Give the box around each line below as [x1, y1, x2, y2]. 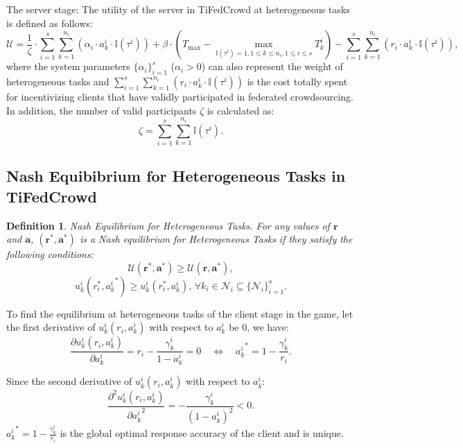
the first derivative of [6, 320, 96, 334]
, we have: [247, 320, 289, 334]
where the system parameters [6, 59, 130, 74]
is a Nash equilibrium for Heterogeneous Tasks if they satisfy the [79, 232, 353, 246]
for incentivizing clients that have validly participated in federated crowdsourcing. [6, 89, 353, 103]
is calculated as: [207, 103, 274, 117]
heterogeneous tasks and [6, 74, 110, 88]
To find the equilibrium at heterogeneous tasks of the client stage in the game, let [6, 306, 353, 320]
